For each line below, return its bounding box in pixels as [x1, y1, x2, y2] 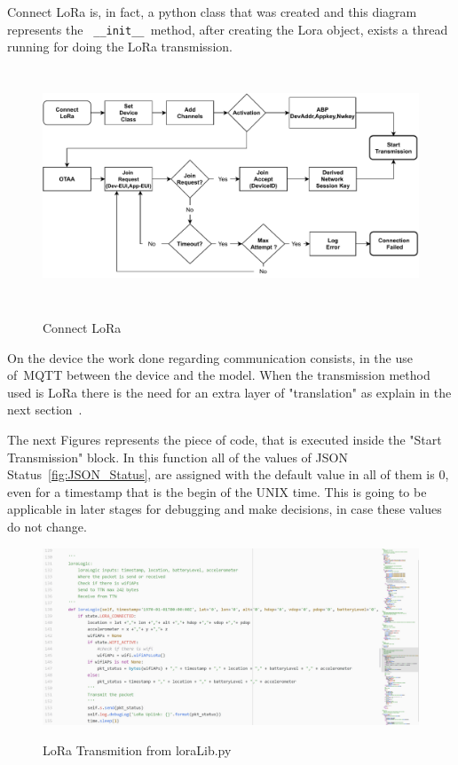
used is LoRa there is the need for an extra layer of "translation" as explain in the [7, 382, 452, 401]
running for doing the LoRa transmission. [7, 37, 233, 56]
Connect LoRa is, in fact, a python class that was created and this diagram [7, 3, 417, 20]
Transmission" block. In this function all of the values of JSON [7, 447, 348, 466]
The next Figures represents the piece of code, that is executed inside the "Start [7, 430, 442, 448]
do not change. [7, 517, 87, 535]
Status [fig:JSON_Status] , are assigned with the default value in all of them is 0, [7, 465, 449, 484]
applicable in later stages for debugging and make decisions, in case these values [7, 500, 442, 518]
